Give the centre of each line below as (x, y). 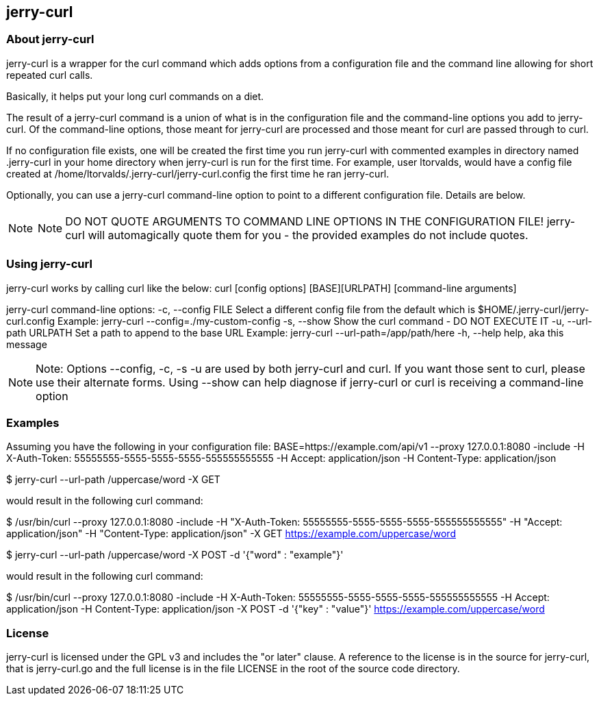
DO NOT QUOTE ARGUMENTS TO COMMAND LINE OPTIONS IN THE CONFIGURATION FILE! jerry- (320, 221)
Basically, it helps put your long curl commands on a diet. (135, 96)
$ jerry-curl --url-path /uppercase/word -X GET (113, 480)
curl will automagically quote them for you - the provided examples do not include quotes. (297, 235)
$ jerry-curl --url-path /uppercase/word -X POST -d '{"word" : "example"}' (175, 555)
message (27, 344)
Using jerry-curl (49, 264)
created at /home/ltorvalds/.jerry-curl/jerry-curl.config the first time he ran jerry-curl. (198, 173)
